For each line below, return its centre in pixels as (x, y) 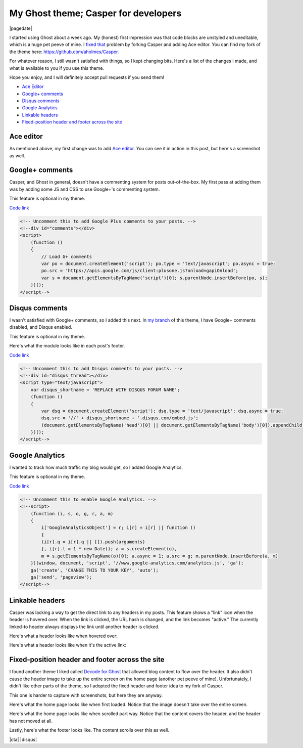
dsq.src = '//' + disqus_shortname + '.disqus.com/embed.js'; (120, 418)
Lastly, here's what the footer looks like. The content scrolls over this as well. (89, 730)
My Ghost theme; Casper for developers (95, 13)
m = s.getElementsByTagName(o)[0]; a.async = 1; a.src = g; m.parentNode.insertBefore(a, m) (160, 556)
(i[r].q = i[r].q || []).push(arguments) (93, 542)
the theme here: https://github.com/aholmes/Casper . (64, 52)
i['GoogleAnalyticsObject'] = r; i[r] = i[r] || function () (118, 528)
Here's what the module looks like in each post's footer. (67, 346)
